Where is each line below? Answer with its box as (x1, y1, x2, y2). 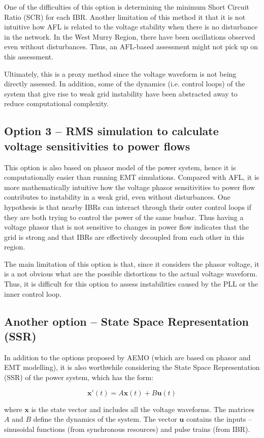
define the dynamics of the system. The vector (33, 414, 177, 424)
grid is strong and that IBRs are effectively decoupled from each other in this (4, 231, 244, 242)
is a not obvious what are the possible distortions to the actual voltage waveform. (4, 268, 258, 279)
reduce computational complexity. (4, 98, 109, 109)
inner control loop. (4, 288, 61, 299)
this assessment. (4, 51, 54, 61)
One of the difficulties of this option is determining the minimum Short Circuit (4, 2, 249, 12)
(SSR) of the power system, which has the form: (4, 372, 154, 383)
